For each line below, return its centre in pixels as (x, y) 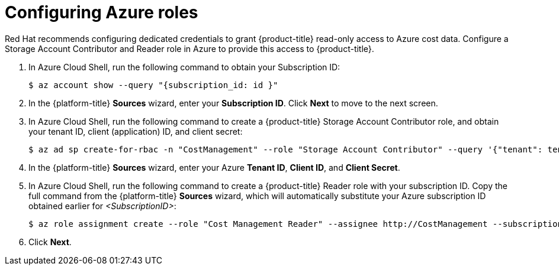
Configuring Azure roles (102, 12)
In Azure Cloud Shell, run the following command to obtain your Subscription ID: (184, 67)
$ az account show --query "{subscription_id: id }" (153, 85)
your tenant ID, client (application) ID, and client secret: (136, 131)
